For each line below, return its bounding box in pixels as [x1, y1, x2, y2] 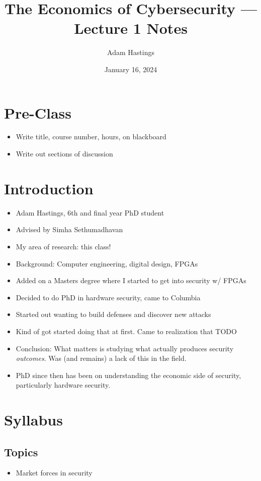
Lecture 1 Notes [74, 18, 188, 38]
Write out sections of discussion [16, 148, 113, 159]
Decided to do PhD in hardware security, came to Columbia [16, 292, 201, 302]
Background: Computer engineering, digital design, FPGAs [16, 258, 198, 269]
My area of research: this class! [16, 241, 111, 251]
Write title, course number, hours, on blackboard [16, 131, 166, 142]
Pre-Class [4, 102, 72, 123]
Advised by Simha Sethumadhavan [16, 224, 123, 235]
